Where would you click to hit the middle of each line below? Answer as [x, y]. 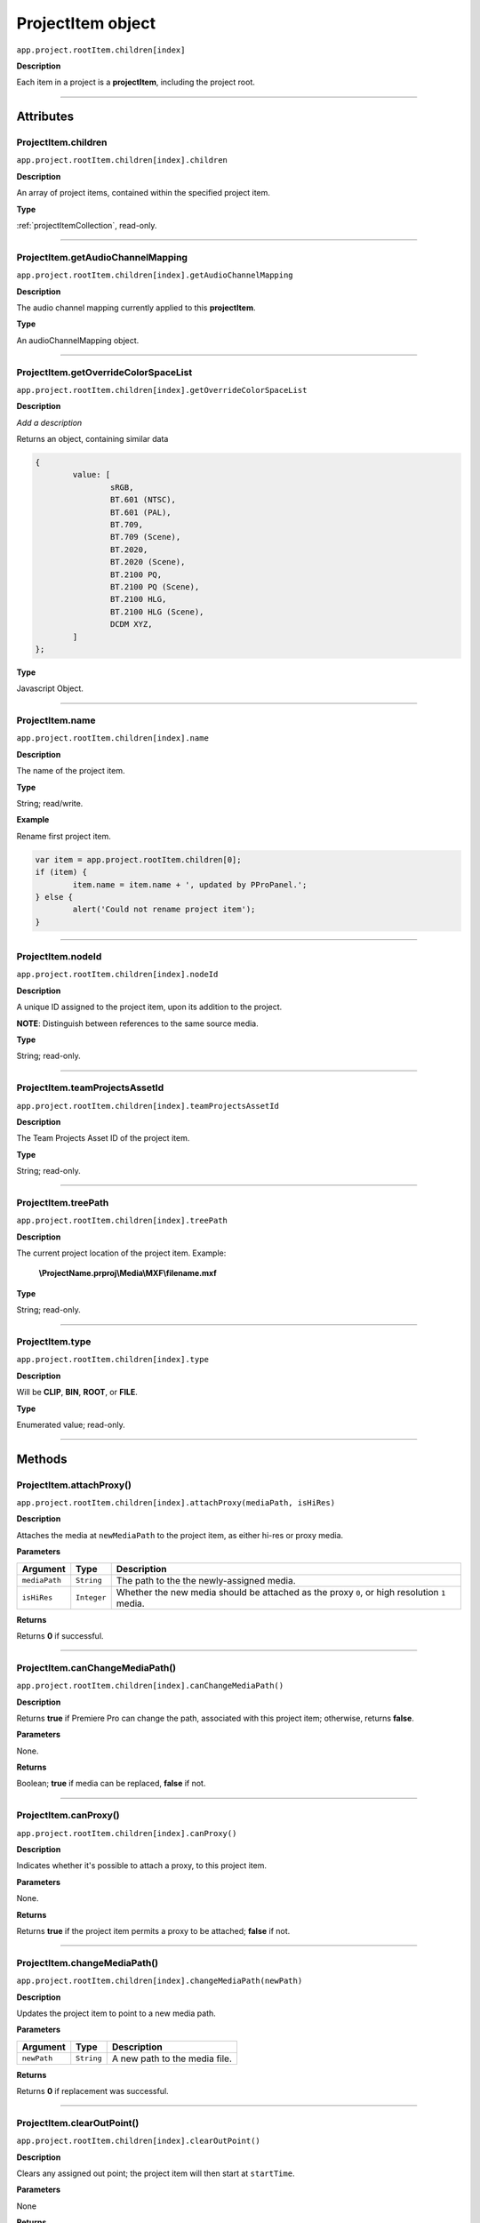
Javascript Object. [50, 688]
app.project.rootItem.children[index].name [112, 738]
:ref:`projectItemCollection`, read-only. [87, 226]
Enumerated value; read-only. [71, 1424]
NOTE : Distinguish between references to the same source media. [138, 1023]
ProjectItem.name [56, 720]
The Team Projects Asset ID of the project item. [103, 1138]
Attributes [45, 117]
